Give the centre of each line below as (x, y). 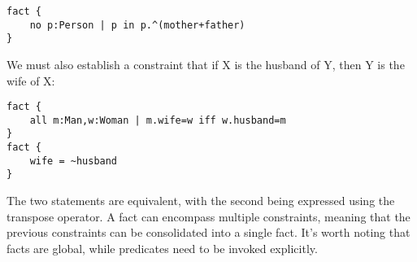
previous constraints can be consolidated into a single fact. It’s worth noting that (208, 232)
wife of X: (31, 80)
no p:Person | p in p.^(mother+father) (137, 25)
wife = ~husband (74, 161)
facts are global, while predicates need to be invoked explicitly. (162, 248)
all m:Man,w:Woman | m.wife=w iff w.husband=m (158, 120)
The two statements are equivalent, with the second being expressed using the (201, 201)
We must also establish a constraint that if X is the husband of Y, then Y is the (206, 64)
